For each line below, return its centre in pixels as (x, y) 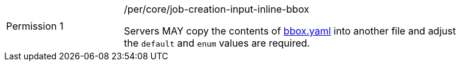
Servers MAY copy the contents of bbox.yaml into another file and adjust (290, 31)
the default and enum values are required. (217, 43)
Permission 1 (35, 26)
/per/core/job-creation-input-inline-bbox (217, 9)
